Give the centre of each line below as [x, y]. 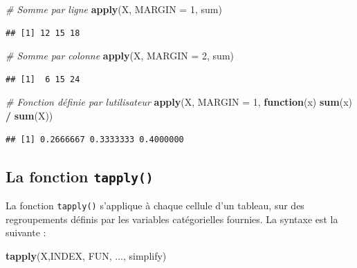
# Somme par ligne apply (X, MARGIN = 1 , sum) [114, 9]
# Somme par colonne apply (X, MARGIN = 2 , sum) [120, 56]
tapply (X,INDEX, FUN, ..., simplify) [86, 255]
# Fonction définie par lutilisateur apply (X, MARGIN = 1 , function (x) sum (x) [179, 102]
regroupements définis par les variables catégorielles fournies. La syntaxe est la [172, 219]
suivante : [26, 232]
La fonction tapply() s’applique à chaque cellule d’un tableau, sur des [155, 205]
